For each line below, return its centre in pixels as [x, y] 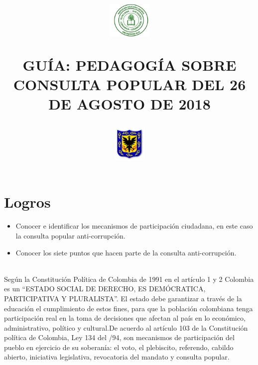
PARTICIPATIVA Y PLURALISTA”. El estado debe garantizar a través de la [123, 298]
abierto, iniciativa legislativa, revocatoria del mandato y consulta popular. [117, 357]
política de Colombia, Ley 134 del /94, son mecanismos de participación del [119, 337]
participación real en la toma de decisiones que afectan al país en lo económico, [125, 318]
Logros [27, 202]
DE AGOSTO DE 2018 [129, 103]
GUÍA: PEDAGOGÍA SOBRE [129, 64]
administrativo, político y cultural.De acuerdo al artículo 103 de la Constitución [126, 327]
